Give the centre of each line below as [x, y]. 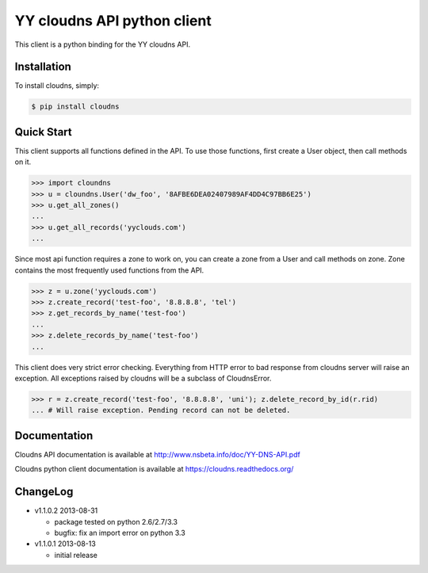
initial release [76, 555]
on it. [23, 162]
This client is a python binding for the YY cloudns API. [103, 44]
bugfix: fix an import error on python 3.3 [120, 533]
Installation [43, 67]
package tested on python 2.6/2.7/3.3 [116, 521]
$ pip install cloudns [75, 107]
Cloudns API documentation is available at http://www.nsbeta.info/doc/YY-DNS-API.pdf [157, 454]
